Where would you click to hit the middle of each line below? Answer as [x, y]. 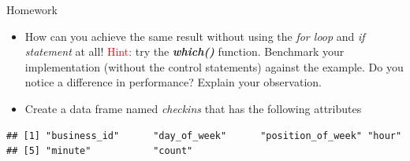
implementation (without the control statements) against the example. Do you [214, 66]
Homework [32, 9]
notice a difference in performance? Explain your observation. [173, 82]
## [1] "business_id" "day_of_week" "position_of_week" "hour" [204, 135]
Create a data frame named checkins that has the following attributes [193, 108]
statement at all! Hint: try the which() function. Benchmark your [184, 51]
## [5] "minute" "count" [100, 151]
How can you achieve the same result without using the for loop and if [195, 36]
